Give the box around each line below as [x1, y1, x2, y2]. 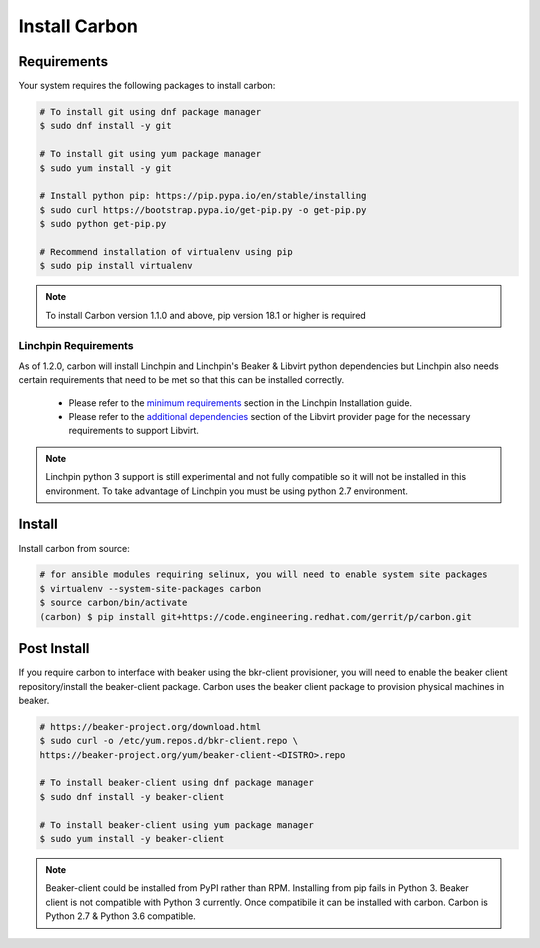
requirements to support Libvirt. [68, 425, 200, 437]
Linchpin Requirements [18, 339, 134, 353]
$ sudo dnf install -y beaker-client [39, 791, 225, 802]
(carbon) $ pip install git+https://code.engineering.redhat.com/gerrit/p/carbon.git [39, 611, 472, 622]
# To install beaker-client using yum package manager [39, 819, 314, 830]
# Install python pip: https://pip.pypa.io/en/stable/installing [39, 190, 367, 202]
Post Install [18, 640, 90, 657]
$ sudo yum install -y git [39, 162, 172, 174]
